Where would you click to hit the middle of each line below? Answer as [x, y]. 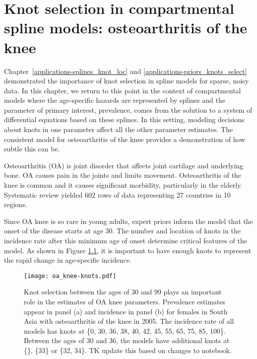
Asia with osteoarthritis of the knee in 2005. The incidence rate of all [129, 321]
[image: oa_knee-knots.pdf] [70, 276]
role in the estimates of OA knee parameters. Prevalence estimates [125, 302]
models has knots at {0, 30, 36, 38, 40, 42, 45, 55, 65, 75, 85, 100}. [125, 330]
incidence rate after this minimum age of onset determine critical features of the [126, 240]
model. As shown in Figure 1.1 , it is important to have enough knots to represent [128, 250]
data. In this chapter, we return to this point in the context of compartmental [123, 90]
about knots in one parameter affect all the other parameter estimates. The [119, 129]
